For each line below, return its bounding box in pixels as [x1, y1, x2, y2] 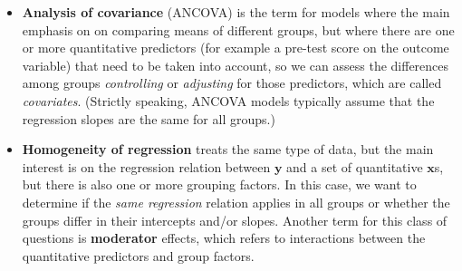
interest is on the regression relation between [22, 157, 271, 176]
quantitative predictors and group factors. [22, 246, 255, 265]
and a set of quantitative [286, 157, 423, 176]
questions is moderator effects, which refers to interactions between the [22, 228, 426, 247]
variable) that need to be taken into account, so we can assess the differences [22, 55, 449, 74]
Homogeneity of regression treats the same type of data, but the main [22, 140, 434, 159]
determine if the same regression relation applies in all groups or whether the [22, 192, 450, 211]
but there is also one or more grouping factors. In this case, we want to [22, 175, 417, 194]
